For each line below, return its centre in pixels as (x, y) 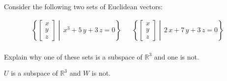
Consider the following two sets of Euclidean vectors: (83, 6)
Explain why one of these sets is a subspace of (73, 56)
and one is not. (176, 56)
